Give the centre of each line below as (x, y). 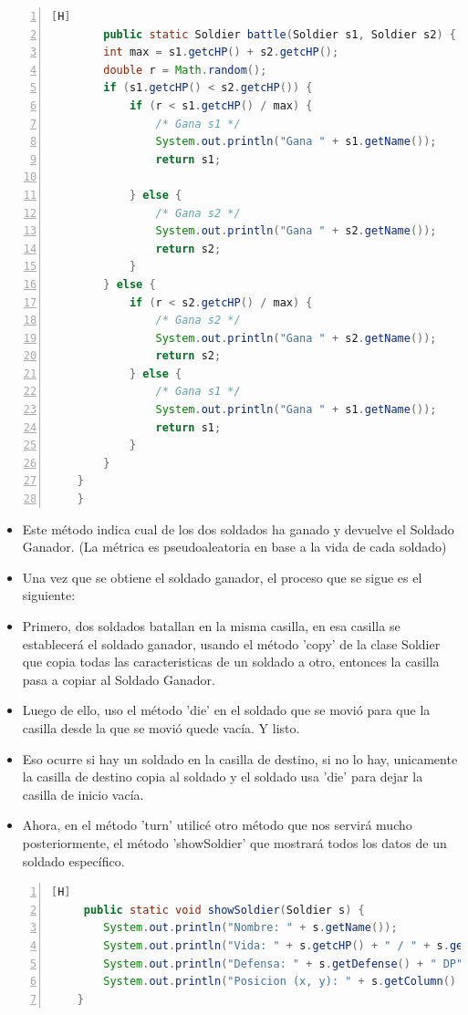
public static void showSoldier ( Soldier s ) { (224, 910)
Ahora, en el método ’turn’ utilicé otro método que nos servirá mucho (217, 825)
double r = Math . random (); (185, 70)
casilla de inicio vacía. (83, 794)
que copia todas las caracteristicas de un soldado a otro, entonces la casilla (231, 662)
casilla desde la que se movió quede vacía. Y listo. (161, 727)
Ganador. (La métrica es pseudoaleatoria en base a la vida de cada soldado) (234, 547)
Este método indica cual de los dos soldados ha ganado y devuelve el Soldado (238, 528)
